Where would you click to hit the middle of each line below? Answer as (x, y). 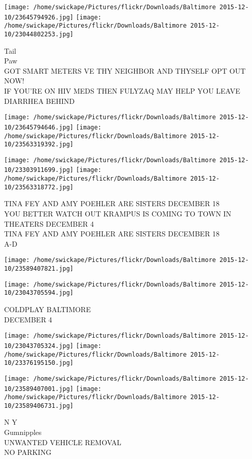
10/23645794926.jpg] (39, 17)
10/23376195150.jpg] (39, 363)
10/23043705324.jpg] (39, 346)
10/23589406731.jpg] (39, 406)
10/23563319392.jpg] (39, 145)
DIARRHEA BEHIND (40, 101)
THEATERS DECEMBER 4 (49, 223)
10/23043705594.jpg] (39, 293)
